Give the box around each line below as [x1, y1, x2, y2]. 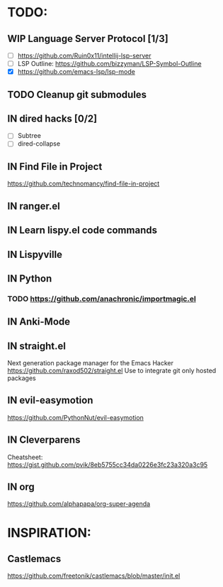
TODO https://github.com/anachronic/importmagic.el [7, 293, 196, 303]
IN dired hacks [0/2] [7, 112, 98, 124]
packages [7, 374, 37, 382]
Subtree [17, 131, 41, 140]
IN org [7, 481, 35, 493]
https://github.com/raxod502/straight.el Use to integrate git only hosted [7, 367, 217, 375]
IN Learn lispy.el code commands [7, 225, 158, 237]
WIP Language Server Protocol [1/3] [7, 33, 168, 45]
